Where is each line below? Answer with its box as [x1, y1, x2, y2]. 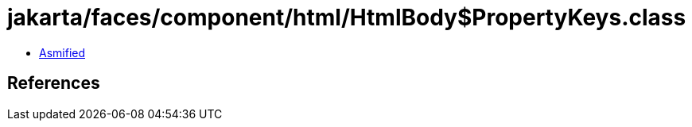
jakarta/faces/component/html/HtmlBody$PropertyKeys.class [7, 4, 686, 31]
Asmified [39, 45, 86, 60]
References [7, 73, 100, 94]
